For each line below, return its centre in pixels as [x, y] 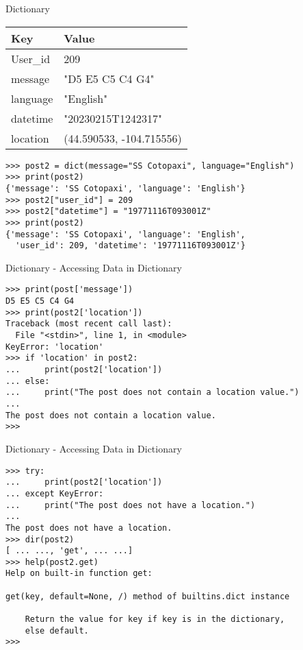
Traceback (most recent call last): [89, 324]
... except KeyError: [55, 493]
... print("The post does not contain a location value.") [153, 393]
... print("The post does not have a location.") [131, 505]
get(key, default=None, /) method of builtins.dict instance [148, 596]
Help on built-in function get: [79, 574]
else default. [57, 630]
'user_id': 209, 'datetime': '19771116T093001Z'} [130, 246]
